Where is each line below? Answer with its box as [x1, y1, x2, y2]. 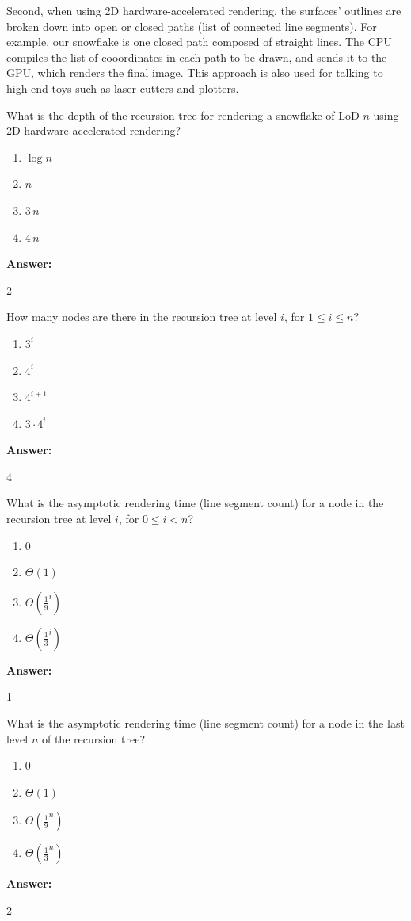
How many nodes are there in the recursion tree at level [6, 308, 277, 325]
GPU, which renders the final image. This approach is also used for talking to [6, 64, 383, 81]
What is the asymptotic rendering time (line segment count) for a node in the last [6, 715, 405, 732]
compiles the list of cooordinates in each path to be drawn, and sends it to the [6, 48, 387, 65]
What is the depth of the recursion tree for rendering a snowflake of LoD [6, 106, 360, 123]
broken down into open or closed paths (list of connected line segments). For [6, 17, 377, 34]
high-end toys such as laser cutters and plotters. [6, 79, 239, 96]
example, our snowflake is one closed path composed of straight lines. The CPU [6, 33, 392, 50]
